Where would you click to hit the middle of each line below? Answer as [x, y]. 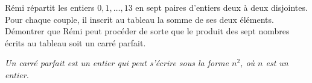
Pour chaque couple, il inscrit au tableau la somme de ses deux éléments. [139, 19]
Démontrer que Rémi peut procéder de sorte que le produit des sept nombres [147, 31]
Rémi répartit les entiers [50, 7]
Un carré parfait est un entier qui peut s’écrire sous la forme [117, 63]
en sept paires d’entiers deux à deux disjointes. [221, 7]
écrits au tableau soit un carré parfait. [75, 42]
